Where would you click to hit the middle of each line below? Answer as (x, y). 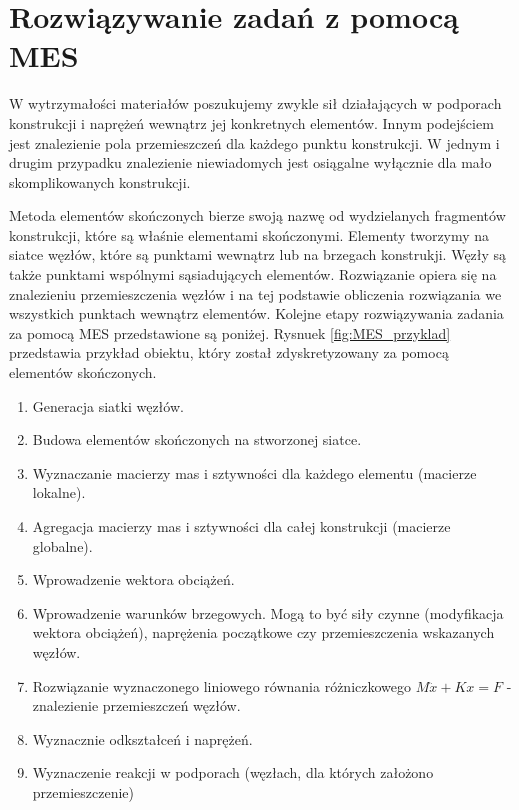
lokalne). (59, 492)
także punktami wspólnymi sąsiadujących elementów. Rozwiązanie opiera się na (253, 274)
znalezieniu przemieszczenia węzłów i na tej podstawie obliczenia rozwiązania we (255, 293)
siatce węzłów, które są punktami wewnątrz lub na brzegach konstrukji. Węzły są (258, 254)
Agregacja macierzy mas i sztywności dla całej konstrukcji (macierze (241, 526)
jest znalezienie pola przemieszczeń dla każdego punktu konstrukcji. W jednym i (254, 142)
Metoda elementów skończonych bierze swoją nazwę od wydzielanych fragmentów (257, 215)
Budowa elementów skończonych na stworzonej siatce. (197, 439)
